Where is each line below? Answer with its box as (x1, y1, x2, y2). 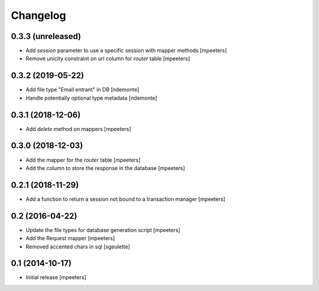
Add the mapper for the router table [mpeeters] (25, 156, 141, 164)
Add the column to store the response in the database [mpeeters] (25, 164, 185, 171)
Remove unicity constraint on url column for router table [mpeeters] (25, 55, 190, 62)
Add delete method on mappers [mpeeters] (25, 125, 131, 132)
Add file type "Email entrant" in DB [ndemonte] (25, 86, 139, 93)
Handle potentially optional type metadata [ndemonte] (25, 94, 158, 102)
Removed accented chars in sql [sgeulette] (25, 243, 130, 250)
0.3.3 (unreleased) (11, 31, 82, 41)
